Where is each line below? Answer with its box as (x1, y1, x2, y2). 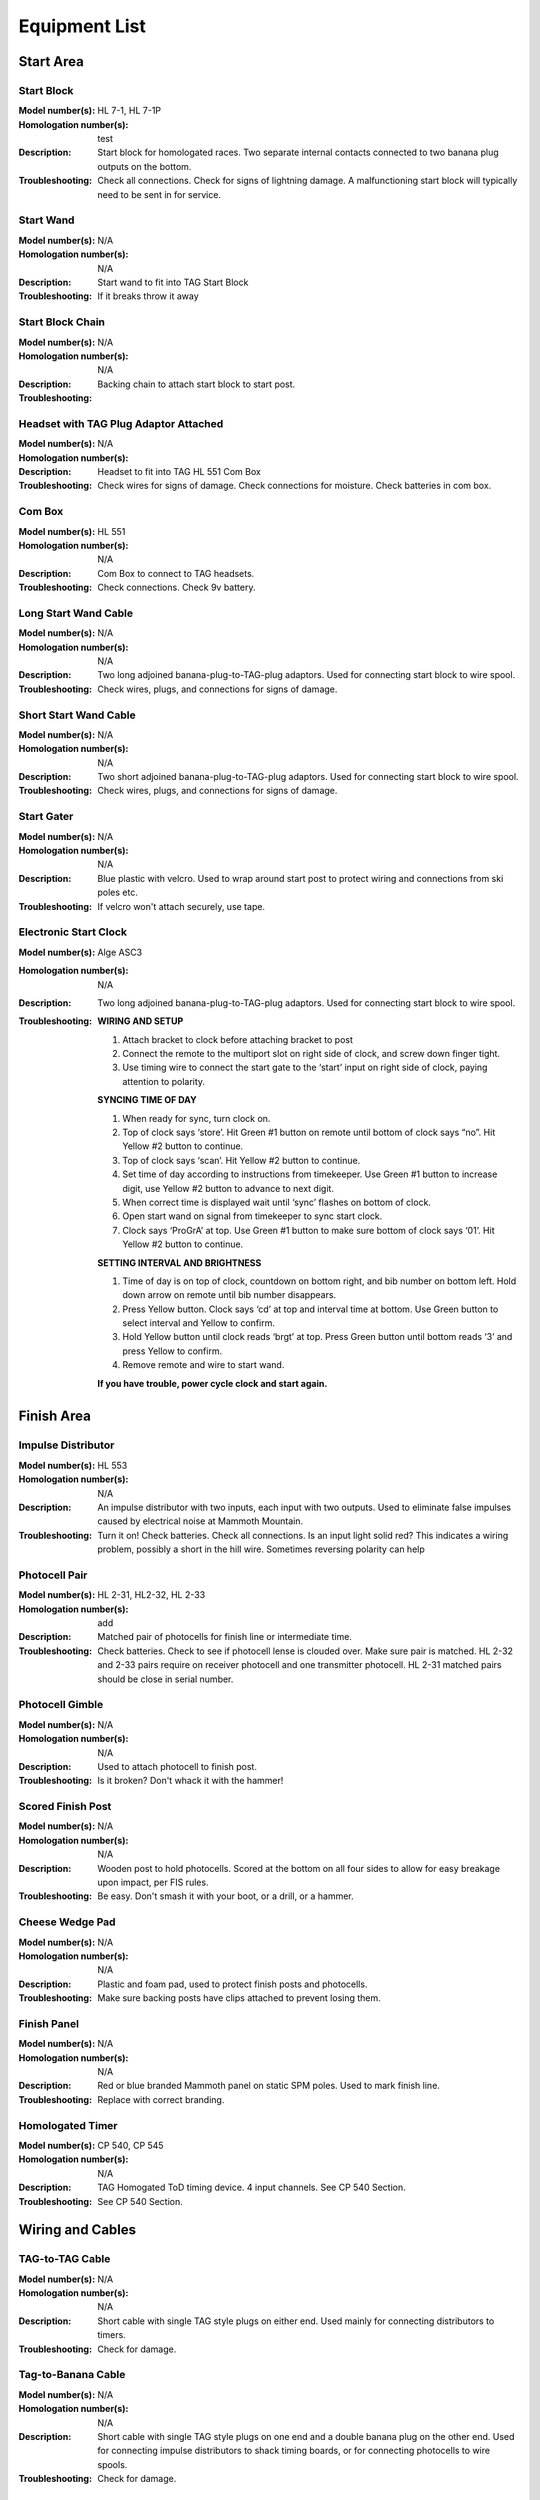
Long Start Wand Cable (18, 606, 134, 620)
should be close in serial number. (97, 1673, 234, 1685)
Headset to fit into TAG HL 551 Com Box (97, 465, 262, 477)
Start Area (18, 53, 84, 70)
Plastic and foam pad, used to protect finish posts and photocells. (97, 1978, 368, 1990)
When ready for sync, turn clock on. (122, 1112, 271, 1124)
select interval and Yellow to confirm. (122, 1317, 275, 1329)
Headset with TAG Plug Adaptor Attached (18, 416, 224, 430)
